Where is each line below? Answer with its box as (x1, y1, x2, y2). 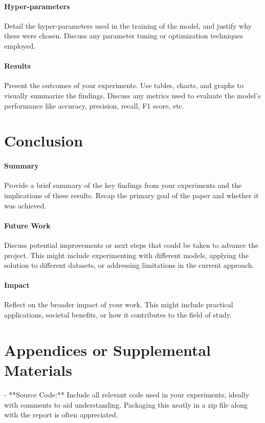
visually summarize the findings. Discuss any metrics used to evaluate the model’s (4, 90, 261, 100)
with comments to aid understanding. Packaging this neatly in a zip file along (4, 399, 248, 410)
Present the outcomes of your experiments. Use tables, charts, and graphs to (4, 80, 244, 91)
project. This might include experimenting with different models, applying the (4, 249, 249, 260)
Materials (4, 359, 73, 380)
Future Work (4, 220, 51, 230)
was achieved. (4, 200, 47, 210)
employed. (4, 40, 36, 51)
